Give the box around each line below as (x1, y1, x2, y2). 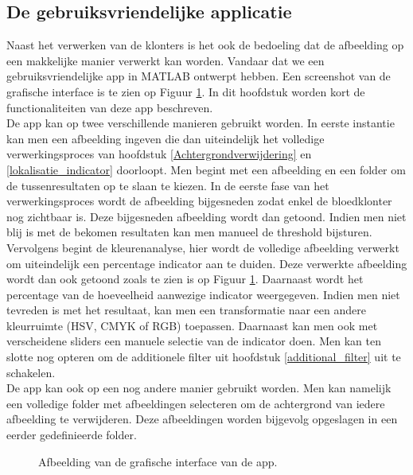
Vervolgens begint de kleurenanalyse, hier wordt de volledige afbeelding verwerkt (6, 239, 399, 255)
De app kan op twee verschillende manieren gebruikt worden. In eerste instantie (6, 115, 395, 131)
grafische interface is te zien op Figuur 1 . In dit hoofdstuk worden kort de (6, 83, 365, 99)
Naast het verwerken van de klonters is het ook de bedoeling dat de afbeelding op (6, 37, 404, 53)
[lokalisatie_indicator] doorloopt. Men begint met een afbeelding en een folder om (6, 161, 406, 177)
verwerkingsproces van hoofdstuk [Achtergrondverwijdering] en (6, 146, 312, 162)
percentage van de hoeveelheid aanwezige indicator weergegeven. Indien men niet (6, 286, 400, 302)
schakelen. (6, 364, 56, 380)
